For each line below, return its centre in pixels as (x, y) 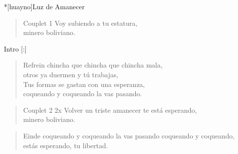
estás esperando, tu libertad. (65, 145)
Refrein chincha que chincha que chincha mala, (93, 65)
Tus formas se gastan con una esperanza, (84, 84)
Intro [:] (15, 48)
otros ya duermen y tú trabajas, (71, 74)
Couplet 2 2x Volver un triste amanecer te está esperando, (110, 110)
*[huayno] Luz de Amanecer (44, 6)
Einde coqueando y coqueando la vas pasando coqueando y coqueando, (129, 135)
